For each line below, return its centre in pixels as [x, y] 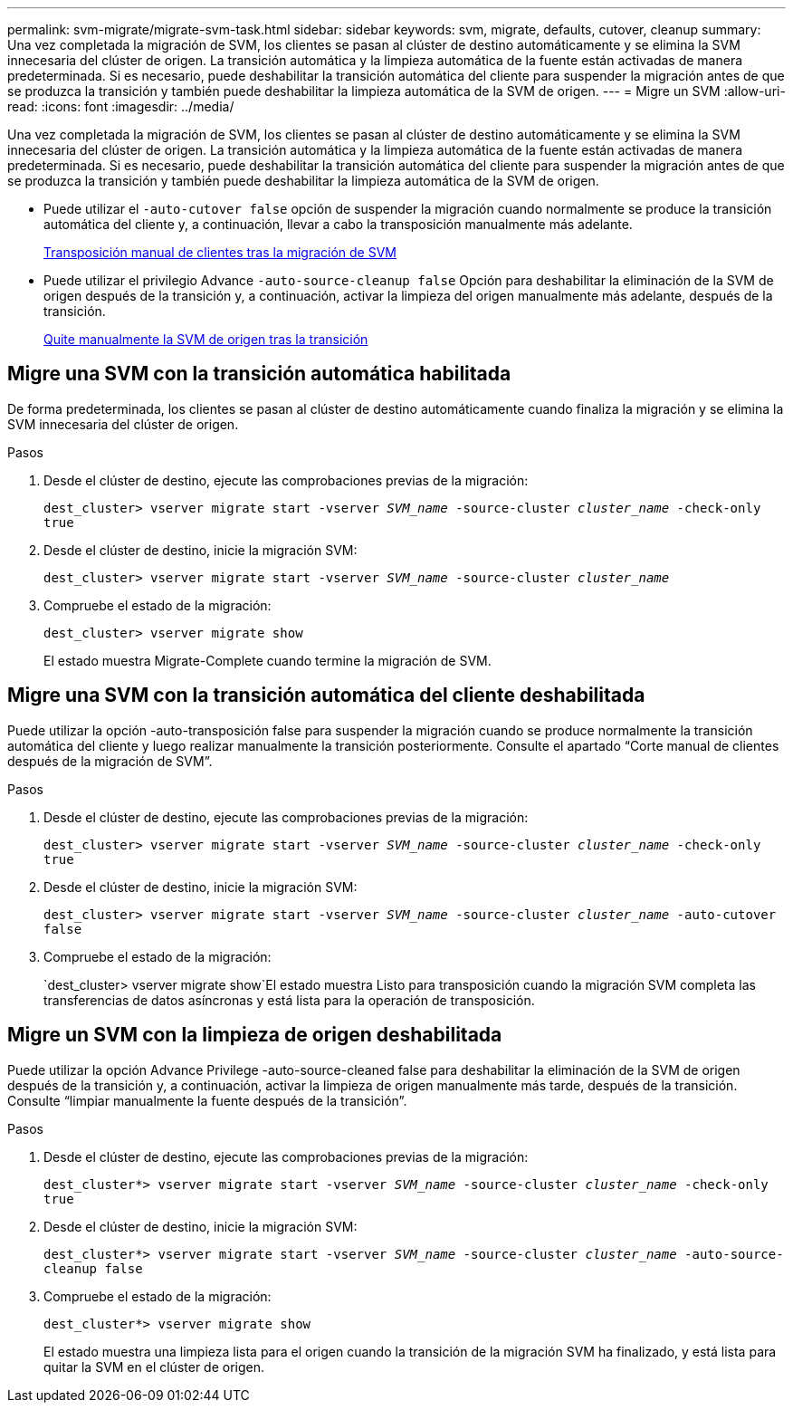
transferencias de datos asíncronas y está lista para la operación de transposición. [289, 1000]
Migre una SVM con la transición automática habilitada [259, 374]
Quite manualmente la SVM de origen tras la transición [206, 339]
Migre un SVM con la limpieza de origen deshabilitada [255, 1035]
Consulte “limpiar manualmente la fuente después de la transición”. [207, 1100]
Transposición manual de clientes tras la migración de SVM [220, 252]
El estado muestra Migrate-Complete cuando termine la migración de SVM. [268, 660]
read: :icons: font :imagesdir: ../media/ [121, 106]
